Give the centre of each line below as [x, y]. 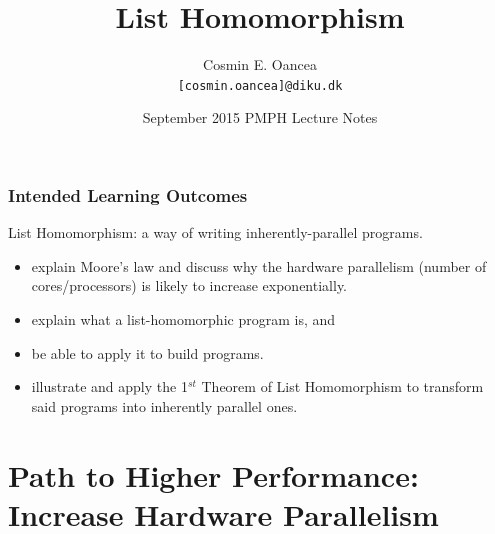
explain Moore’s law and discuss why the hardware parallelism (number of [259, 265]
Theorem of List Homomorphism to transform [342, 386]
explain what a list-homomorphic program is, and [183, 319]
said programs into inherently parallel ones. [164, 405]
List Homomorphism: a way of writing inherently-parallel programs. [215, 232]
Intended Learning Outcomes [128, 194]
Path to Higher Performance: [213, 474]
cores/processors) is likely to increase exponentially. [189, 285]
